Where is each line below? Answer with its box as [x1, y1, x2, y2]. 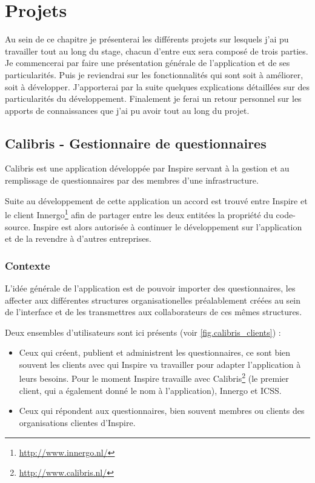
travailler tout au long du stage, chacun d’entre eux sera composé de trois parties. [5, 44, 308, 57]
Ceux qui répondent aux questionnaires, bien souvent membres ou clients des [19, 404, 305, 417]
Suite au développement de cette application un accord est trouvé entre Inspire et [5, 194, 308, 207]
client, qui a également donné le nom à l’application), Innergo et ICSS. [19, 384, 282, 396]
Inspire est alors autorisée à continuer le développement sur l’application [33, 220, 302, 233]
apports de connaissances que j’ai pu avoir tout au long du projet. [5, 104, 250, 116]
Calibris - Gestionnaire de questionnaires [5, 133, 267, 152]
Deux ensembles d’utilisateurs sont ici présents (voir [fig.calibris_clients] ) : [5, 325, 281, 338]
